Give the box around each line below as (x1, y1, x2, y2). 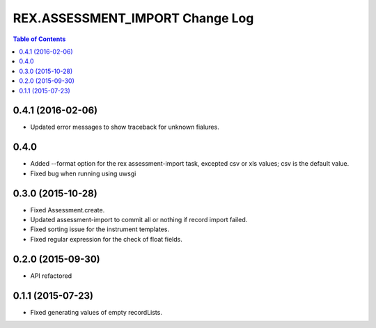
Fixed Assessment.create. (30, 205, 105, 214)
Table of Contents (13, 35, 66, 43)
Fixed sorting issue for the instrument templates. (30, 225, 170, 233)
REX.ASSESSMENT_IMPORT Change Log (13, 10, 254, 26)
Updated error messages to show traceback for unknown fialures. (30, 123, 219, 132)
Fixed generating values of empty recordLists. (30, 308, 163, 316)
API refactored (30, 272, 72, 280)
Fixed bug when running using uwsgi (30, 169, 136, 178)
